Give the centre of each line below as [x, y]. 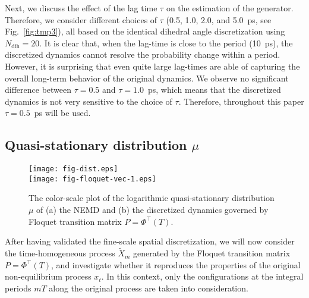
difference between [38, 90]
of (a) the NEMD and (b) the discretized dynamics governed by [152, 210]
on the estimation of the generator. [230, 8]
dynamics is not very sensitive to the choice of [89, 101]
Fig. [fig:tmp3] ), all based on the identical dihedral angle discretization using [145, 31]
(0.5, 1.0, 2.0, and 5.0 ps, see [219, 19]
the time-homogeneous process [60, 253]
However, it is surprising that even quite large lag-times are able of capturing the [152, 66]
